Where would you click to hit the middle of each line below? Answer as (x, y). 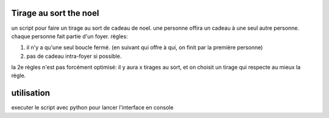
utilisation (31, 93)
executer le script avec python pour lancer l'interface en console (92, 108)
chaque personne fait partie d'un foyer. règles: (69, 36)
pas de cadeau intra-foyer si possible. (74, 56)
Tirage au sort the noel (55, 13)
